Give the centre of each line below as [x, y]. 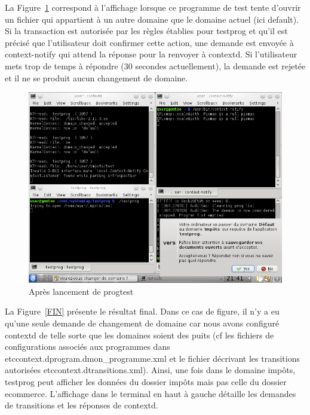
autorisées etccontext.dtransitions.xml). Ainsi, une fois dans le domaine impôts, [150, 370]
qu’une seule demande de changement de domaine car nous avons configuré [142, 323]
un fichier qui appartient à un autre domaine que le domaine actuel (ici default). [152, 19]
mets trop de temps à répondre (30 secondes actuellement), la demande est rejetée [155, 65]
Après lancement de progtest [81, 291]
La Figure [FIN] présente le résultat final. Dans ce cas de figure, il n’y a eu [142, 311]
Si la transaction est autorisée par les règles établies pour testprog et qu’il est [146, 31]
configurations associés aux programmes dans [88, 347]
